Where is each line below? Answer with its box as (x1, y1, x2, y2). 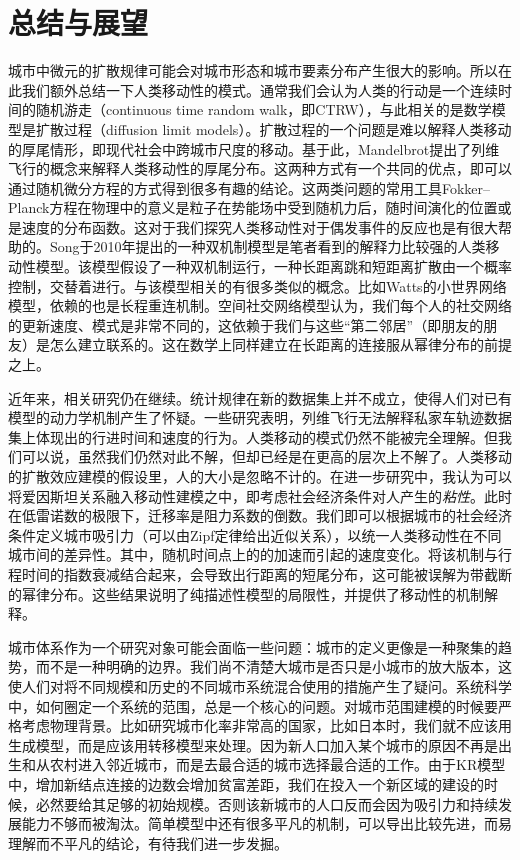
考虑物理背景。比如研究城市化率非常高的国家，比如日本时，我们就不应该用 (21, 715, 512, 736)
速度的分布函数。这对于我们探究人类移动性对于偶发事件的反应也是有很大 (21, 216, 498, 237)
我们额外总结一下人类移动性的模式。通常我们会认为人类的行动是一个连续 (21, 79, 498, 100)
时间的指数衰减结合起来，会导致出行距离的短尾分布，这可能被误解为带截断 (21, 563, 512, 584)
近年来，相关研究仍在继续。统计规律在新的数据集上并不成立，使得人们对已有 (8, 387, 512, 408)
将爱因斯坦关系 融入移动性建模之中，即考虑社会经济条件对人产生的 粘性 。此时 (8, 485, 512, 506)
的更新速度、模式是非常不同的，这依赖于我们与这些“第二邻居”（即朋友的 (8, 314, 484, 335)
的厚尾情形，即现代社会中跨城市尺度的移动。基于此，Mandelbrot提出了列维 (8, 138, 500, 159)
